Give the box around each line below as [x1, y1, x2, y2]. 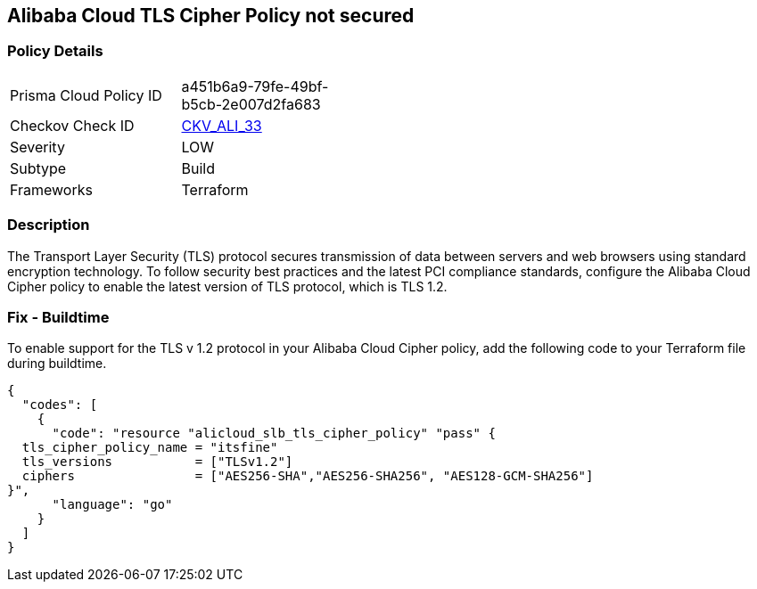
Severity [10, 137, 65, 156]
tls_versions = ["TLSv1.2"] [21, 454, 293, 470]
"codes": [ [21, 397, 98, 413]
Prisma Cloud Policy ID [10, 86, 162, 104]
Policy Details [7, 42, 103, 61]
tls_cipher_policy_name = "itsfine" [21, 440, 278, 455]
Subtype [10, 159, 67, 177]
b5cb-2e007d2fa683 [181, 94, 321, 113]
